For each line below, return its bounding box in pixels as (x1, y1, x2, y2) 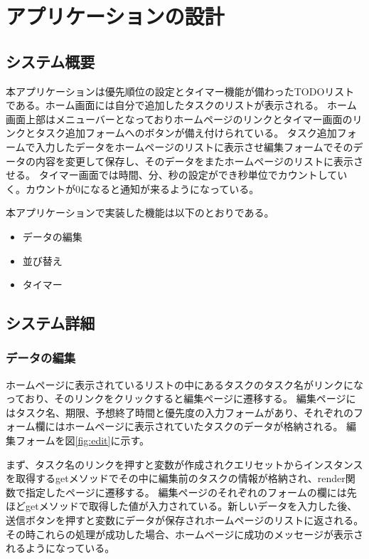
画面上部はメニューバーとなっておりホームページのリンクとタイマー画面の (6, 111, 353, 126)
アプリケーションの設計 (6, 1, 225, 31)
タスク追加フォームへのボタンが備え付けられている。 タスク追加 (35, 125, 337, 140)
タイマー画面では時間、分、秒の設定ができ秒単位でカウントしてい (38, 167, 348, 182)
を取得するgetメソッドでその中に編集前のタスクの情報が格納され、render (6, 471, 346, 486)
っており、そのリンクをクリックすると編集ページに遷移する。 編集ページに (6, 391, 356, 406)
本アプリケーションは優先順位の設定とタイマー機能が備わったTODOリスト (6, 83, 355, 98)
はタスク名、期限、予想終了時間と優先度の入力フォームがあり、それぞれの (6, 404, 354, 419)
